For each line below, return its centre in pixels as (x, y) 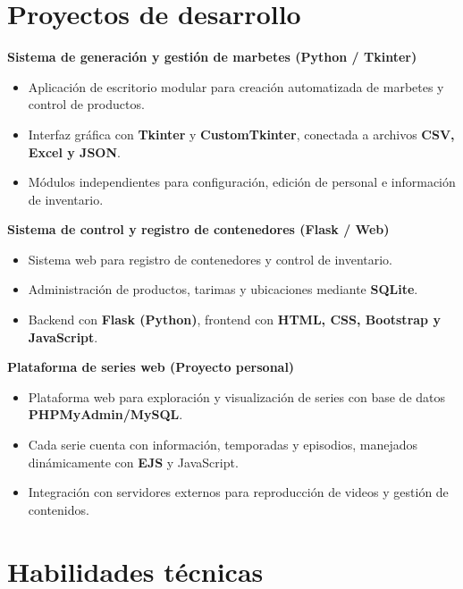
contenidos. (59, 509)
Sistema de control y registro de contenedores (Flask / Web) (198, 229)
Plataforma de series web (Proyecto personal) (151, 367)
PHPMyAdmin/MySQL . (105, 414)
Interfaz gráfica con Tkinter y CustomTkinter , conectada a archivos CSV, (241, 134)
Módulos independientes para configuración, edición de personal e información (242, 182)
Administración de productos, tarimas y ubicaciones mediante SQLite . (223, 289)
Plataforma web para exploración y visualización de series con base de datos (237, 396)
